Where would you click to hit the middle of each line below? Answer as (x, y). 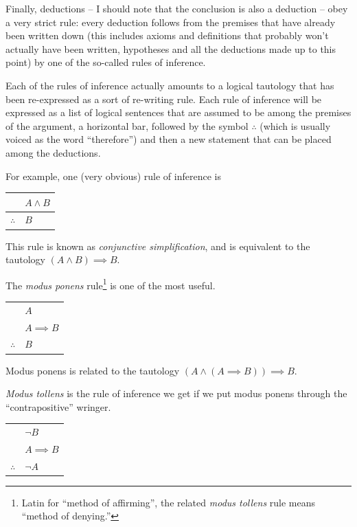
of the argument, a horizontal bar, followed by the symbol (127, 125)
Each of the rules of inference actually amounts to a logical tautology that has (170, 85)
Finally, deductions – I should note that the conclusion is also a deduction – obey (177, 8)
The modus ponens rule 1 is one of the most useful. (111, 284)
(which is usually (295, 125)
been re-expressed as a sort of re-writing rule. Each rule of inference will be (164, 99)
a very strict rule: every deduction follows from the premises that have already (171, 22)
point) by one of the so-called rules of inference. (106, 62)
